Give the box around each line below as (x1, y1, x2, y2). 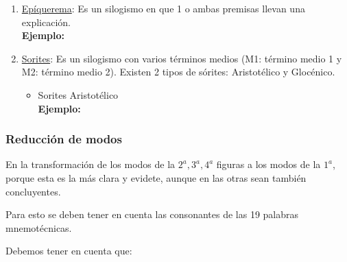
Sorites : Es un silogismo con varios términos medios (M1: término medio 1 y (21, 51, 342, 65)
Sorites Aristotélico (38, 87, 119, 102)
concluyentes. (5, 184, 61, 198)
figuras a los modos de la (216, 157, 321, 171)
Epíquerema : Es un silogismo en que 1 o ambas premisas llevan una (21, 1, 305, 15)
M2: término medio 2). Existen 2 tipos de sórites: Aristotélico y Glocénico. (21, 64, 335, 79)
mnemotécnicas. (5, 220, 72, 235)
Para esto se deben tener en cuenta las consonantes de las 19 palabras (5, 207, 299, 222)
